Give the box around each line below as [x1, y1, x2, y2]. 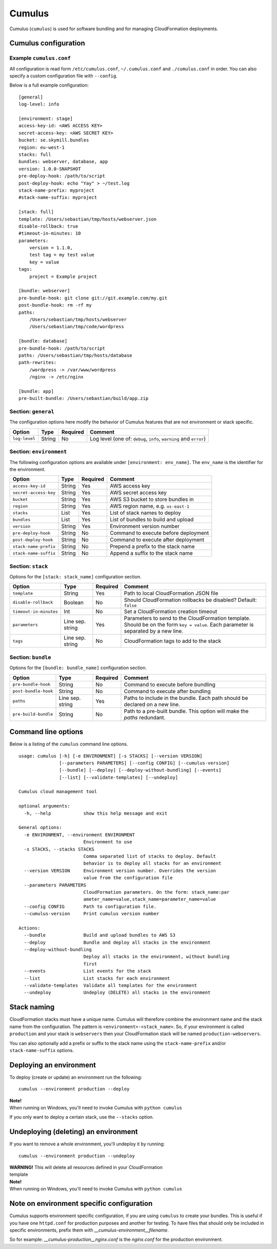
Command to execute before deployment [110, 530, 209, 537]
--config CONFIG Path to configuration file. [24, 903, 156, 910]
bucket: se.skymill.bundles [18, 137, 89, 143]
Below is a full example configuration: [9, 82, 89, 88]
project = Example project [29, 273, 97, 279]
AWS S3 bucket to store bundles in [110, 496, 194, 503]
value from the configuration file [83, 875, 173, 881]
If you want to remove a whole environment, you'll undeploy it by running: [9, 1141, 165, 1147]
